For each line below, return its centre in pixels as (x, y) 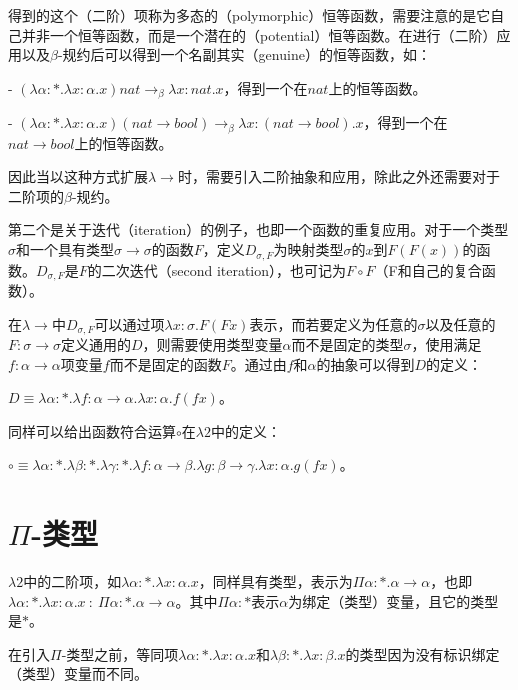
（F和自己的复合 (428, 269)
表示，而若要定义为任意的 (333, 323)
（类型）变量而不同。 (78, 673)
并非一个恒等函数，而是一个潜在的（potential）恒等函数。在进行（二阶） (259, 34)
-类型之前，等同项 (120, 653)
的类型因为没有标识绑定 (422, 653)
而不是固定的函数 (165, 363)
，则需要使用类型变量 (212, 344)
